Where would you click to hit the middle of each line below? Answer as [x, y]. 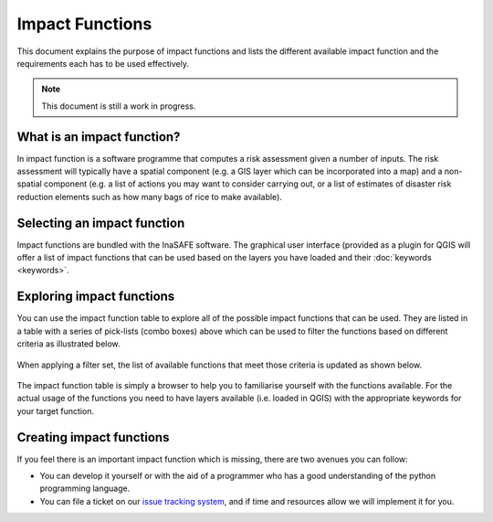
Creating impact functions [93, 437]
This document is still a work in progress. [119, 106]
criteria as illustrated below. [68, 344]
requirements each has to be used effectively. [103, 63]
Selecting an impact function [101, 223]
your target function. [56, 410]
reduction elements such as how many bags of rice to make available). [150, 197]
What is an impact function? [99, 137]
